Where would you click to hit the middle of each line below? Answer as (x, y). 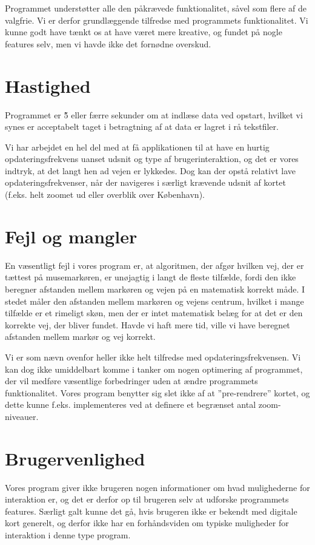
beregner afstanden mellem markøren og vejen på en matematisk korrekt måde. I (155, 289)
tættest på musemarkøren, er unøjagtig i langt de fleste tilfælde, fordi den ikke (151, 277)
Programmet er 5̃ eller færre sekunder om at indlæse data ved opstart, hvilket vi (154, 114)
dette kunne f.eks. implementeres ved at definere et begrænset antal (131, 405)
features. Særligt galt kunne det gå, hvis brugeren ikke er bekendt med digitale (151, 511)
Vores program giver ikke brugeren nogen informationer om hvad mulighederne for (157, 487)
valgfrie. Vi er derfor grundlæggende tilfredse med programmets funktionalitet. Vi (157, 20)
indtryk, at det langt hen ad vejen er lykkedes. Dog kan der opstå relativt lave (151, 170)
